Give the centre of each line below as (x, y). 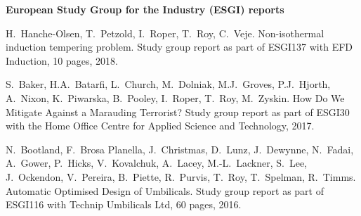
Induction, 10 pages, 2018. (62, 60)
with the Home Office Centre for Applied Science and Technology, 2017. (160, 126)
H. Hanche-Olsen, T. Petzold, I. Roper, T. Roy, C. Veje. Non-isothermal (165, 33)
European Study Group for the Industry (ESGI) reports (145, 9)
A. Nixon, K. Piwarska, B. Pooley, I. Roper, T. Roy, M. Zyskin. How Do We (175, 97)
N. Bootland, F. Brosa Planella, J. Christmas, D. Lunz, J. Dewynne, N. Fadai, (180, 149)
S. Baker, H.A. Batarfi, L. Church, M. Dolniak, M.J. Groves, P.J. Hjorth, (168, 84)
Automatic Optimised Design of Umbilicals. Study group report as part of (165, 190)
